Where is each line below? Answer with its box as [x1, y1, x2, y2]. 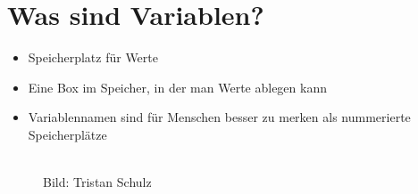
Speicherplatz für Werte [28, 48, 158, 67]
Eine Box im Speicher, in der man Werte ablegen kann [28, 77, 327, 96]
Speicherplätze [28, 125, 107, 143]
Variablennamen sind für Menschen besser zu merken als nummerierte [28, 108, 411, 126]
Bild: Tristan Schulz [43, 173, 152, 191]
